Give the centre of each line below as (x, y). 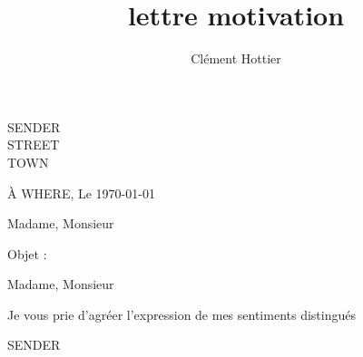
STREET (34, 145)
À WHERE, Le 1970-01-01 (81, 193)
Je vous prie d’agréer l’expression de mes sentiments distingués (181, 314)
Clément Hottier (236, 58)
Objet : (27, 253)
